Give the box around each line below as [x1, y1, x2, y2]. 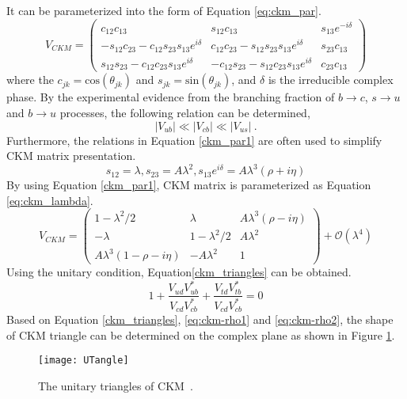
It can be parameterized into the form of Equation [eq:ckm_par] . [6, 2, 321, 18]
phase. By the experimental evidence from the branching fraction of [6, 89, 335, 105]
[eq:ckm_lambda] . [6, 192, 93, 208]
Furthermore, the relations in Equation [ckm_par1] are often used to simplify [6, 131, 382, 148]
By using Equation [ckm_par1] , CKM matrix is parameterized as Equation [6, 177, 371, 193]
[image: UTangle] [38, 355, 129, 367]
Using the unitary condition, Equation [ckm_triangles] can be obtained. [6, 264, 352, 280]
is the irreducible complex [268, 71, 394, 88]
